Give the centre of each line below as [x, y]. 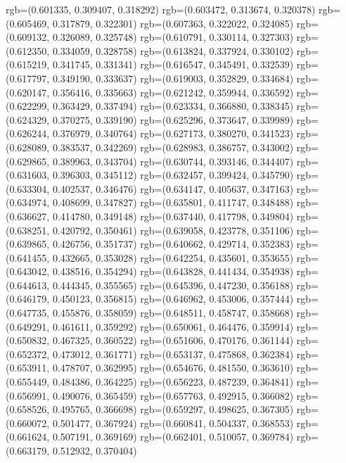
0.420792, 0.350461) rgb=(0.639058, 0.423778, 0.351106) [173, 230]
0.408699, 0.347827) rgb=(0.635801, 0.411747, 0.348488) [173, 202]
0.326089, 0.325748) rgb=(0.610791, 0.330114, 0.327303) [173, 37]
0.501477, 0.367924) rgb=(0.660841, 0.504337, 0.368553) [173, 423]
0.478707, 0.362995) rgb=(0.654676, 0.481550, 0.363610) [173, 368]
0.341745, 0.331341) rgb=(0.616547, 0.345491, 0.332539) [173, 64]
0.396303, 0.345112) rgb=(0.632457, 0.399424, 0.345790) [173, 175]
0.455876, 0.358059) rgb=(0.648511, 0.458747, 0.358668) [173, 313]
